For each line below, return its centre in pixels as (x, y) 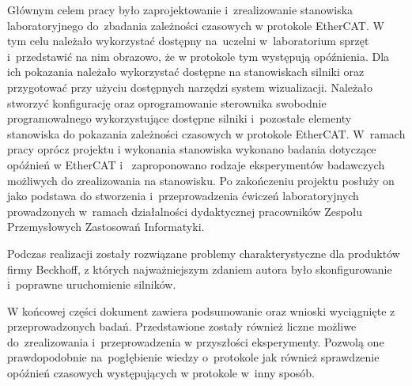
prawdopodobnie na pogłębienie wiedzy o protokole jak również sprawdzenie (193, 357)
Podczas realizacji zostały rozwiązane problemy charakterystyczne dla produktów (204, 253)
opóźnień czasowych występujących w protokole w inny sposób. (161, 373)
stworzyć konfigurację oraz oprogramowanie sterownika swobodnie (167, 102)
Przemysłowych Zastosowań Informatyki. (106, 227)
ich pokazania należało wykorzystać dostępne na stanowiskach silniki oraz (186, 72)
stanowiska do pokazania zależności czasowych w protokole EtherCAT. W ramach (206, 133)
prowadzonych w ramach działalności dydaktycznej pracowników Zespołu (185, 211)
